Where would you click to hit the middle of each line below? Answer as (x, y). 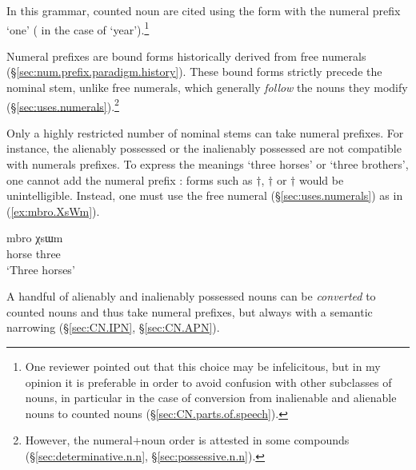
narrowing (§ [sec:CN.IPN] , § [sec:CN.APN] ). (113, 327)
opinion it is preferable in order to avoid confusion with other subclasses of (208, 382)
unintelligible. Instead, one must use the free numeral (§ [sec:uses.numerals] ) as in (205, 195)
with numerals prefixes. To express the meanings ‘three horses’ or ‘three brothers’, (208, 164)
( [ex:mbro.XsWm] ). (53, 211)
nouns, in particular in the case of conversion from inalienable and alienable (211, 398)
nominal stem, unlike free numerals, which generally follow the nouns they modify (207, 88)
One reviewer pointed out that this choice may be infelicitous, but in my (203, 366)
